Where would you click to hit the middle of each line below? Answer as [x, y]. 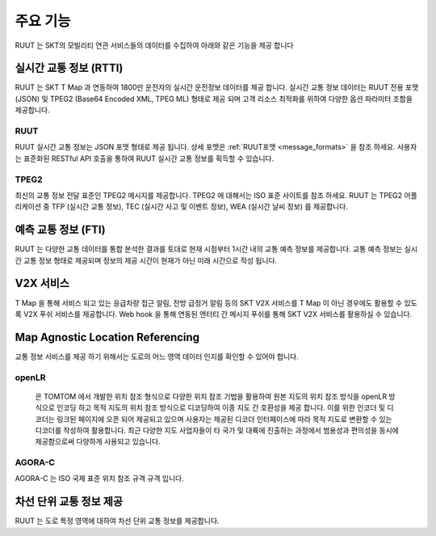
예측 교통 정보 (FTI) [60, 230]
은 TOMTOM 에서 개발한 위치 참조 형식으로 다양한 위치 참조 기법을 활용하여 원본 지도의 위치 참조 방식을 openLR [211, 396]
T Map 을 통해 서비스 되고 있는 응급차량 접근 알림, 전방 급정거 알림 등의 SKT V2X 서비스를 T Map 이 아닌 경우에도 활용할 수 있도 [216, 302]
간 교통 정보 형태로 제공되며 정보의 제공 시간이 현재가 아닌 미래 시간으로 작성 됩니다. [146, 260]
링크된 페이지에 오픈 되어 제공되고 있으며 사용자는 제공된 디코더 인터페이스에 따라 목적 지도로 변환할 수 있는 [224, 419]
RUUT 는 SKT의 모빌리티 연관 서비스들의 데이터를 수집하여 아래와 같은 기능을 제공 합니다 [154, 45]
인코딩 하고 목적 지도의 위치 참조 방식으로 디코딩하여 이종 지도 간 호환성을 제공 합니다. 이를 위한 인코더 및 [221, 407]
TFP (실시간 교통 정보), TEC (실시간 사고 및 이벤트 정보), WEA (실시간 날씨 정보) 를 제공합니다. [200, 207]
